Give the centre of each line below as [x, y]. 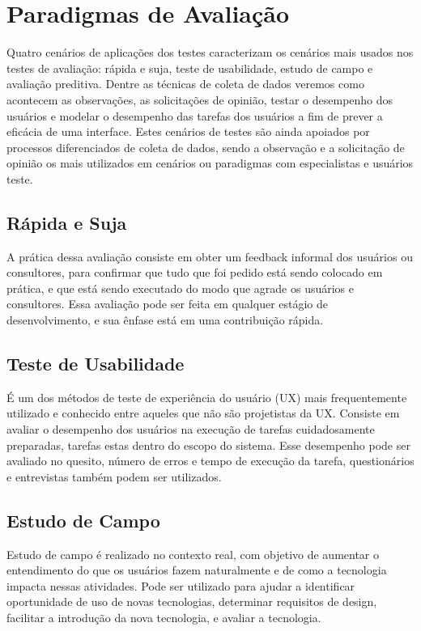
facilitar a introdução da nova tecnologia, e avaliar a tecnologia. [164, 617]
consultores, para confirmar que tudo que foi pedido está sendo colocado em [195, 272]
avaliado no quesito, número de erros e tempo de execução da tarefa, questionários [210, 461]
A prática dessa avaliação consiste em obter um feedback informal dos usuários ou [210, 256]
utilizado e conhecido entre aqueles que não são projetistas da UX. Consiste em [203, 413]
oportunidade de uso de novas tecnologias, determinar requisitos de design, [192, 601]
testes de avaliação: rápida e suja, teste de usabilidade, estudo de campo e [190, 68]
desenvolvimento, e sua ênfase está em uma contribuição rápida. [165, 320]
